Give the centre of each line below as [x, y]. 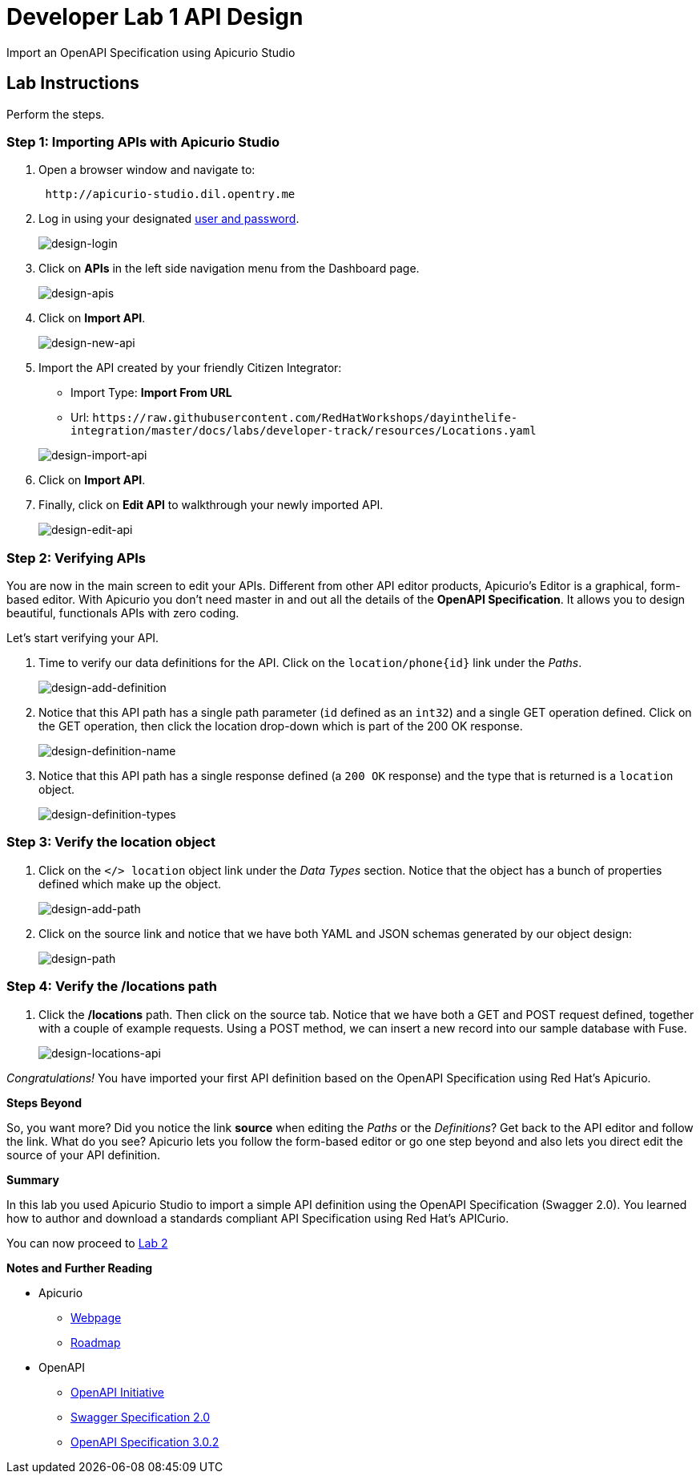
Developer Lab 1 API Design [155, 17]
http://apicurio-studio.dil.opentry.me [170, 194]
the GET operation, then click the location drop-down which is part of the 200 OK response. [281, 726]
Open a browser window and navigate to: [147, 170]
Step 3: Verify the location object [111, 842]
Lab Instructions [73, 83]
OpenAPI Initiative [117, 1392]
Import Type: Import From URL [151, 393]
